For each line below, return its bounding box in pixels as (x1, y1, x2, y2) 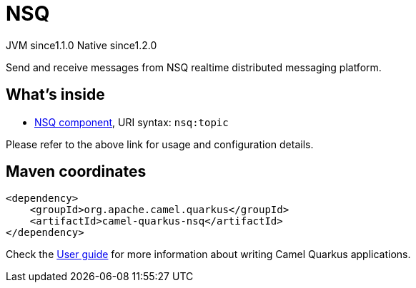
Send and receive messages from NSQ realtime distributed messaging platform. (6, 61, 382, 73)
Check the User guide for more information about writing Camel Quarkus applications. (6, 248, 411, 261)
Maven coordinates (6, 163, 147, 181)
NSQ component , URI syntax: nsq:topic (34, 115, 229, 128)
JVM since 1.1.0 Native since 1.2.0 (6, 38, 157, 51)
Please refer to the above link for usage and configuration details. (6, 138, 314, 150)
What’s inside (6, 86, 105, 104)
